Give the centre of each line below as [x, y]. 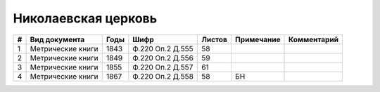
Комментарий [313, 39]
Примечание [258, 39]
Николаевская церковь [85, 18]
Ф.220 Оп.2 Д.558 [163, 76]
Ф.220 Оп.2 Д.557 [163, 67]
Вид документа [57, 39]
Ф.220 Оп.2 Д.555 [163, 48]
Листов [215, 39]
